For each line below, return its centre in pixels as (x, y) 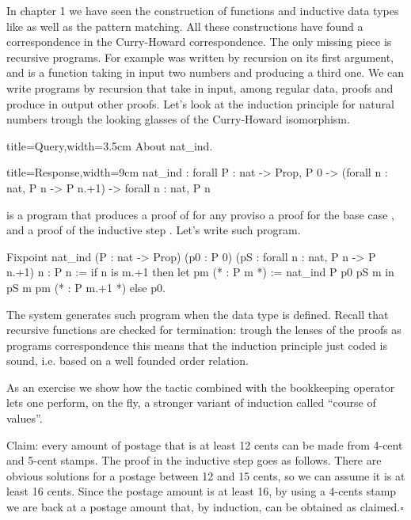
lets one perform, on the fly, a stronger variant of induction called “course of (191, 402)
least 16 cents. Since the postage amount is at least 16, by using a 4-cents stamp (202, 491)
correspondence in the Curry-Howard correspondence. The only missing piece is (199, 42)
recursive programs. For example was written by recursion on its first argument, (200, 57)
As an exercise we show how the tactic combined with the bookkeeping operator (201, 387)
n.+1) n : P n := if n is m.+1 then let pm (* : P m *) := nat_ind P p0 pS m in (200, 272)
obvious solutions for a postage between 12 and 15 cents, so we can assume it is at (206, 475)
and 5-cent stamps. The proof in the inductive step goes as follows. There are (194, 460)
